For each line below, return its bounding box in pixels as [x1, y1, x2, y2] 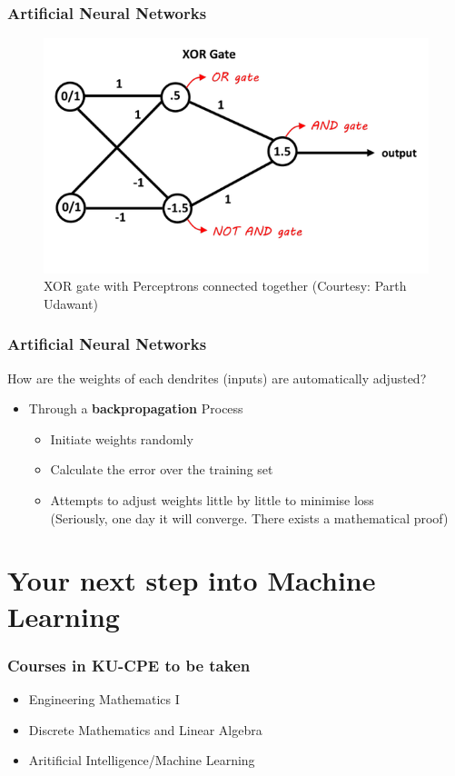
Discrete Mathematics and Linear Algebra [28, 720, 262, 739]
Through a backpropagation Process [28, 399, 243, 418]
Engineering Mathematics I [28, 690, 180, 709]
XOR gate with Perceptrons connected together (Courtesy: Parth [44, 276, 407, 295]
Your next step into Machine [7, 562, 376, 599]
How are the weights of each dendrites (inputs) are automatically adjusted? [7, 368, 427, 387]
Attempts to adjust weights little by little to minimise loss [50, 491, 374, 510]
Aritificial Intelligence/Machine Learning [28, 751, 255, 770]
